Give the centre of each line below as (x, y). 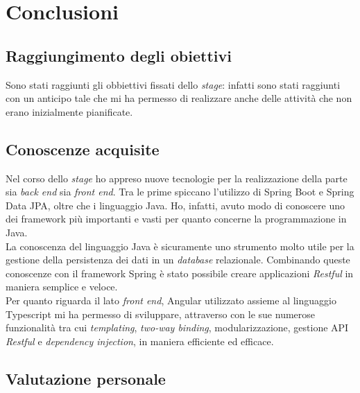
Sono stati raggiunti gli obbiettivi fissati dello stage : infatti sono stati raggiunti (173, 84)
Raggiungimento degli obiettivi (119, 55)
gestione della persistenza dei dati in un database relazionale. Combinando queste (178, 260)
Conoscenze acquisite (83, 149)
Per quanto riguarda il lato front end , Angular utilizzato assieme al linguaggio (171, 300)
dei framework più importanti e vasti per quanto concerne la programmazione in (176, 219)
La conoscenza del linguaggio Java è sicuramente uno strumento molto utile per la (180, 246)
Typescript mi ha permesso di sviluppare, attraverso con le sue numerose (161, 314)
